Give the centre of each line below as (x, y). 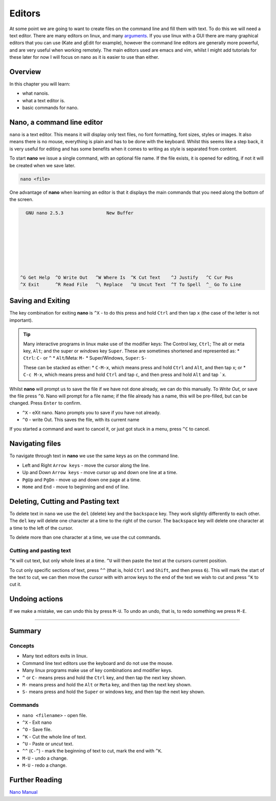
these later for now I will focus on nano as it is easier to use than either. (84, 57)
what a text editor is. (44, 100)
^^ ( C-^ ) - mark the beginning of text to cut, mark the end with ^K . (92, 751)
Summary (25, 631)
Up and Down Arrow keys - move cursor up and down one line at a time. (100, 473)
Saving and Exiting (40, 301)
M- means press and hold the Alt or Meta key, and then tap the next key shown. (107, 684)
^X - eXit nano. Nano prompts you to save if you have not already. (91, 412)
